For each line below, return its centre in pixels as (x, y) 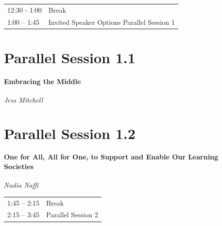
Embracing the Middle (43, 81)
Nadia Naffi (21, 185)
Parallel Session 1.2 (70, 133)
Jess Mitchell (24, 99)
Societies (19, 166)
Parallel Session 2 (72, 215)
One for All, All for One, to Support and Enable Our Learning (111, 157)
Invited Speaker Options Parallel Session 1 (111, 22)
